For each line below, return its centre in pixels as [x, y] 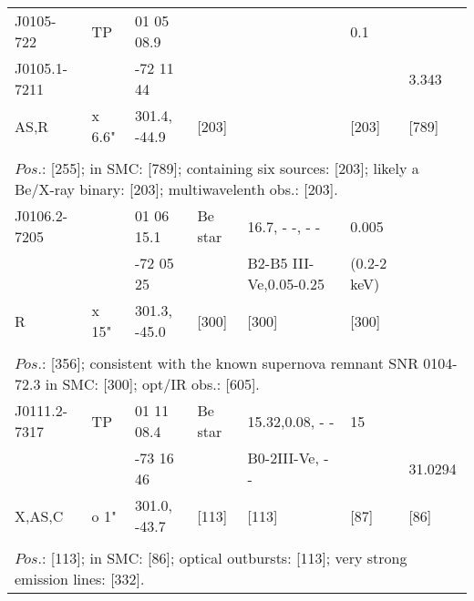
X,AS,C [39, 515]
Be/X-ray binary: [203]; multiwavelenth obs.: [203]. [176, 189]
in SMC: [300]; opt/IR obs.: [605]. [152, 384]
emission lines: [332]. [80, 579]
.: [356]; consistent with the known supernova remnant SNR [228, 363]
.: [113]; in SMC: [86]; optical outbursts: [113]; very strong [222, 558]
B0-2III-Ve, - [288, 458]
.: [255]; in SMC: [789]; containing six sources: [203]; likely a [228, 168]
